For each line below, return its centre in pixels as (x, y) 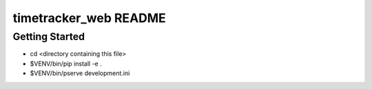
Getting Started (49, 37)
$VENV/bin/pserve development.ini (80, 73)
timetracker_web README (90, 18)
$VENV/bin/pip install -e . (66, 63)
